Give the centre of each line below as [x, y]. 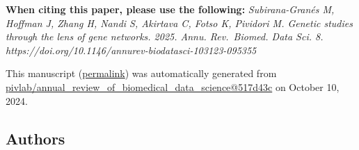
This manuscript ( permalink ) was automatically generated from [141, 73]
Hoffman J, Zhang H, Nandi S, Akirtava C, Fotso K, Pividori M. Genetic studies [179, 23]
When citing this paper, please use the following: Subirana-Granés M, [170, 9]
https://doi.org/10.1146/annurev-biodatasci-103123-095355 [131, 50]
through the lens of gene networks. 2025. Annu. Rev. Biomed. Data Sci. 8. [165, 36]
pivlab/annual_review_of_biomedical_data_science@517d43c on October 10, [173, 86]
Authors [35, 138]
